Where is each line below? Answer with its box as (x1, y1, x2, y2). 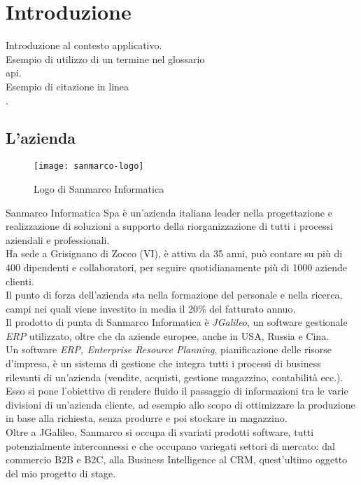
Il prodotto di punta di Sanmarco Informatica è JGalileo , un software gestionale (6, 315, 348, 329)
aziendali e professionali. (6, 232, 110, 247)
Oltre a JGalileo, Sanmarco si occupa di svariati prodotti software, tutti (6, 425, 314, 439)
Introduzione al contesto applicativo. (6, 38, 162, 53)
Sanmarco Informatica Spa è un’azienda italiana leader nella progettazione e (6, 205, 332, 219)
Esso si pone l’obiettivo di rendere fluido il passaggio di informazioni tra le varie (6, 383, 348, 398)
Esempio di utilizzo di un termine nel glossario (6, 51, 205, 66)
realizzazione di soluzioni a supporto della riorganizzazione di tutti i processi (6, 219, 333, 233)
